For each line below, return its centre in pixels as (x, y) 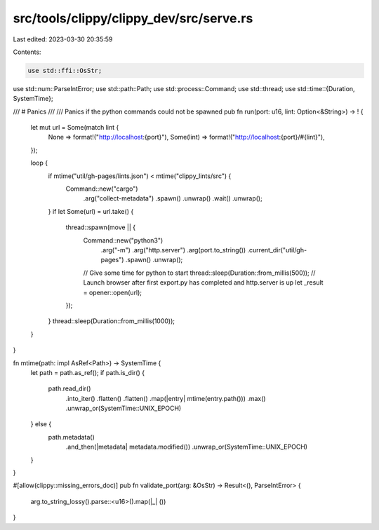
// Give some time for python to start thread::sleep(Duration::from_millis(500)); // (199, 273)
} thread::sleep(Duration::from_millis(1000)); (112, 321)
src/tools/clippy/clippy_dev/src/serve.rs (133, 18)
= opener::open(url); (113, 292)
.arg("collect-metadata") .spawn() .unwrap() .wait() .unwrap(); (173, 198)
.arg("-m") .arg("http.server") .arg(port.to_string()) (173, 250)
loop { (39, 163)
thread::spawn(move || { (101, 227)
